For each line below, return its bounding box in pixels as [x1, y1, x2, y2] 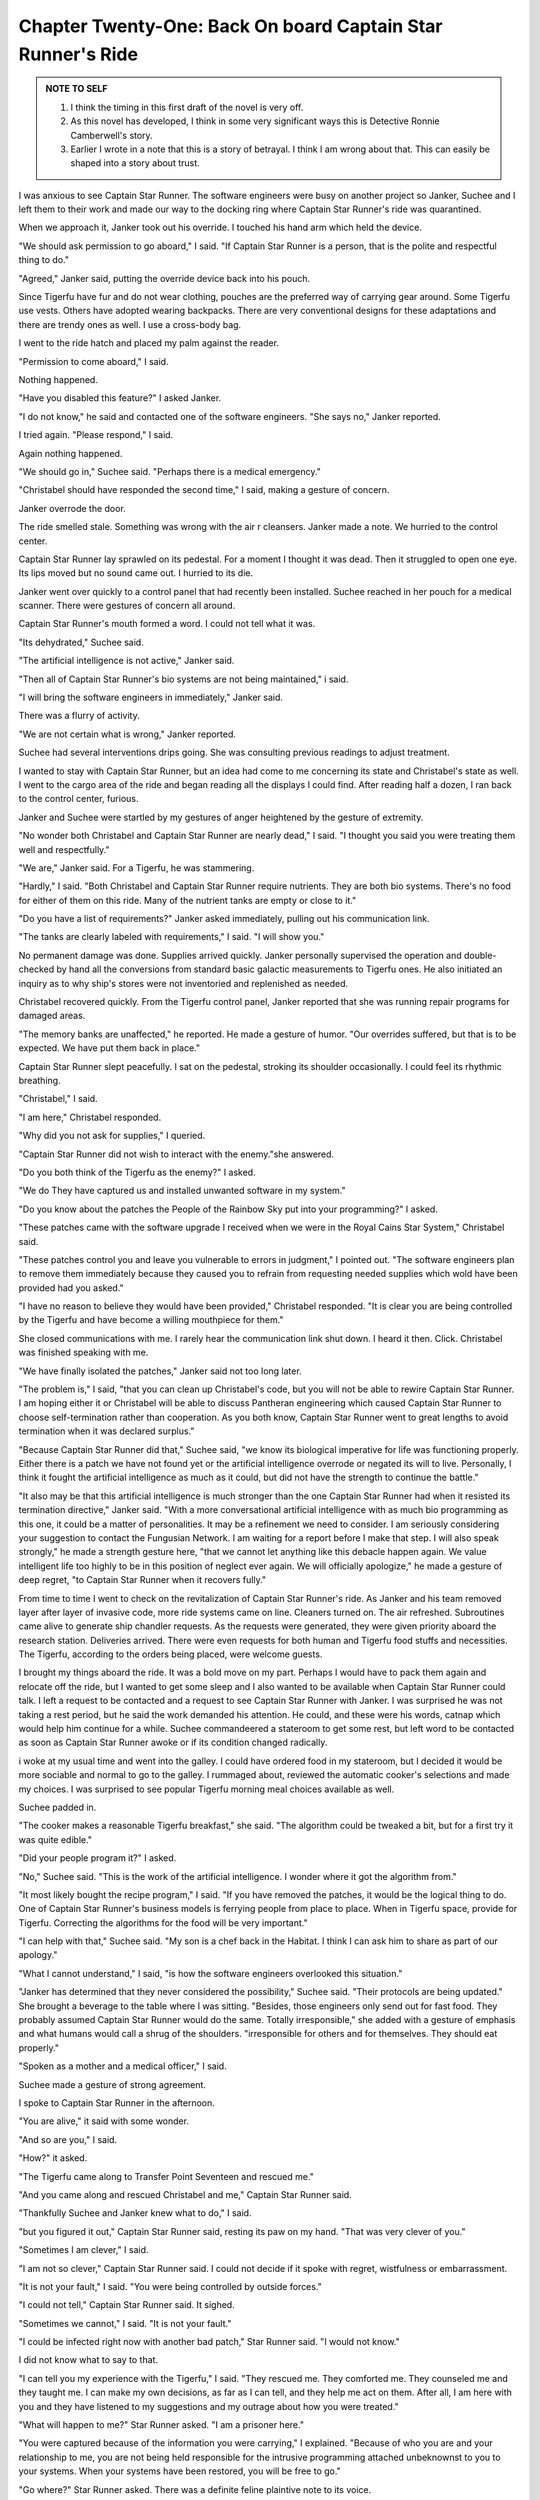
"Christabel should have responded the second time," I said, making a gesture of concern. [18, 484, 390, 496]
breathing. [18, 1075, 61, 1086]
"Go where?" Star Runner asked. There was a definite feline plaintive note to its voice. [18, 2483, 372, 2495]
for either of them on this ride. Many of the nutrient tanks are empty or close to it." [18, 894, 357, 906]
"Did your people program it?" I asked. [18, 1852, 177, 1864]
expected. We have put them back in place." [18, 1042, 200, 1054]
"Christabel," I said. [18, 1093, 99, 1105]
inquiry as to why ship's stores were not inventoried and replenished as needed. [18, 977, 349, 989]
